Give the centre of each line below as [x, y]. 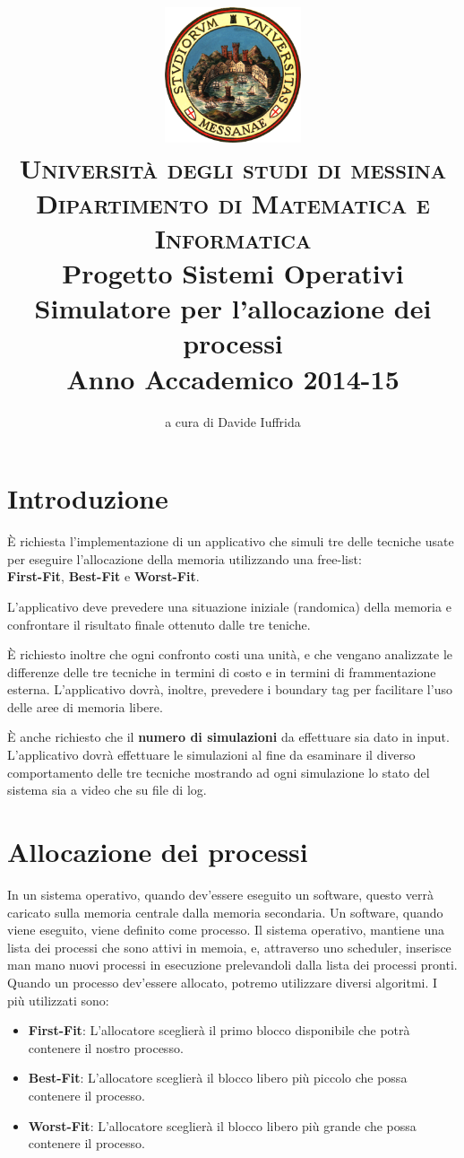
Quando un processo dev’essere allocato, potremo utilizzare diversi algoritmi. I [223, 982]
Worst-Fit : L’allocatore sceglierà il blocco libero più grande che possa [222, 1125]
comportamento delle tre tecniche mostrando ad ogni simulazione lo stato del [219, 772]
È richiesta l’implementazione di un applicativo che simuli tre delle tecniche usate [231, 541]
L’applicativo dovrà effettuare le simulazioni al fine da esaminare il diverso [211, 755]
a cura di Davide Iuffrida [233, 421]
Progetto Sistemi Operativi [233, 273]
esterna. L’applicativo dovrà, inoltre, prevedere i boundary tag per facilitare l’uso [230, 689]
